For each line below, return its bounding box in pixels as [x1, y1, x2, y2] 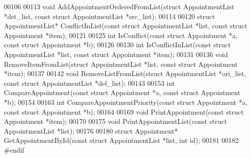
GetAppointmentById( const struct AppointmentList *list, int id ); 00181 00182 [4, 135, 239, 145]
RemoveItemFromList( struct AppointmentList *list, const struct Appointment [4, 59, 238, 69]
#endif [4, 144, 24, 155]
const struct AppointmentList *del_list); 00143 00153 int [4, 78, 175, 88]
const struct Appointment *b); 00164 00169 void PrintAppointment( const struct [4, 106, 244, 117]
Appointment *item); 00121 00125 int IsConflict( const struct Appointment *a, [4, 30, 238, 40]
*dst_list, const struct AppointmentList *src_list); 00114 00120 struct [4, 11, 215, 21]
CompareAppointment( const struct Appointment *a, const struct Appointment [4, 87, 241, 98]
